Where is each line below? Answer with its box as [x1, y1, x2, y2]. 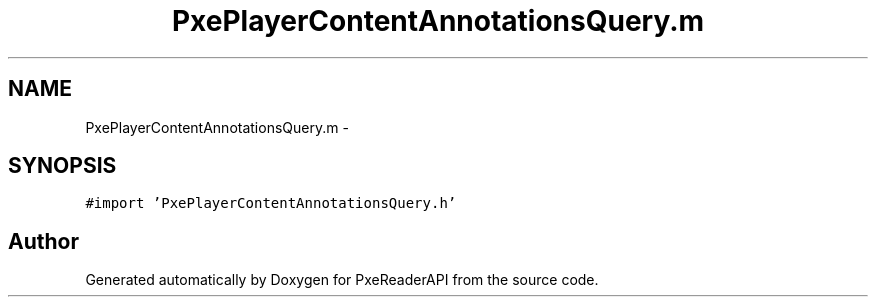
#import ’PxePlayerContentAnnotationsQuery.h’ [85, 195, 457, 212]
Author [8, 228, 79, 254]
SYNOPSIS [8, 153, 117, 179]
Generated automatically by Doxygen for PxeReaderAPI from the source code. [85, 271, 599, 289]
